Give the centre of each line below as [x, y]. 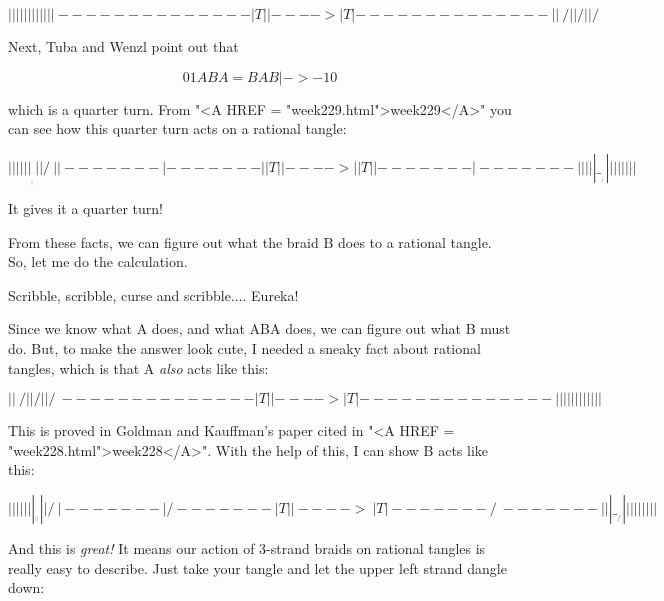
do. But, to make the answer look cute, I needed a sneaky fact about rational [244, 348]
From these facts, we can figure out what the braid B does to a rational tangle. [250, 241]
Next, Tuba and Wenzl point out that [123, 46]
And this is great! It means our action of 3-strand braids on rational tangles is [247, 547]
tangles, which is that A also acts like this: [138, 367]
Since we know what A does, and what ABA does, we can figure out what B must [259, 328]
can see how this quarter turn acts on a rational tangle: [177, 128]
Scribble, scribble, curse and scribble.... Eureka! [153, 294]
